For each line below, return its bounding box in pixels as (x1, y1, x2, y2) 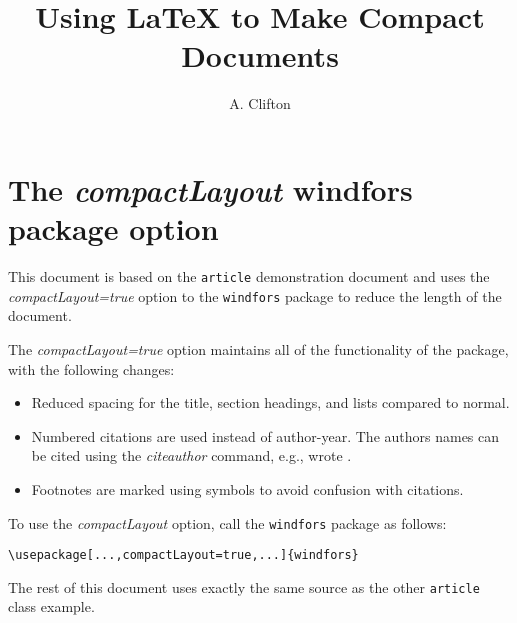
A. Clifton (229, 93, 291, 114)
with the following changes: (8, 358, 175, 379)
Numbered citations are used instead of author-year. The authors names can (31, 425, 500, 446)
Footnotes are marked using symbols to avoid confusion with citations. (31, 478, 464, 499)
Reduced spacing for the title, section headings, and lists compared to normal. (31, 392, 510, 413)
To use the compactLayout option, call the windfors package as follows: (8, 512, 447, 533)
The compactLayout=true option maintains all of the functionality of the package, (8, 338, 509, 359)
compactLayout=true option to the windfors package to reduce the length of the (8, 285, 502, 306)
